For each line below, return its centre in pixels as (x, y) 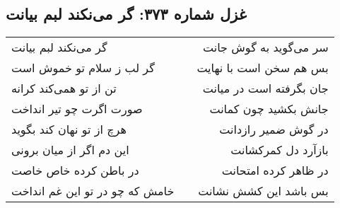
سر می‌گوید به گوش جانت (266, 47)
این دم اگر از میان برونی (70, 150)
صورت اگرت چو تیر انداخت (77, 109)
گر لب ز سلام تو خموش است (83, 68)
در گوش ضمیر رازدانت (274, 129)
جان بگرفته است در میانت (265, 88)
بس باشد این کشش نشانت (263, 191)
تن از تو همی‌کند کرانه (64, 88)
